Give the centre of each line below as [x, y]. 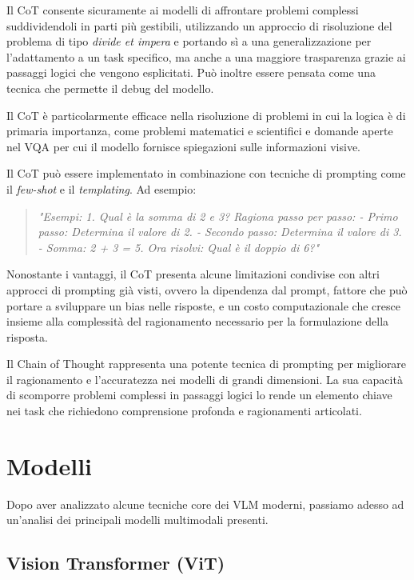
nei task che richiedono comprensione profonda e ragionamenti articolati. [184, 411]
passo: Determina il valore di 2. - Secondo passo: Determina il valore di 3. [220, 232]
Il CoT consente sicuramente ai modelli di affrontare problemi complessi [183, 10]
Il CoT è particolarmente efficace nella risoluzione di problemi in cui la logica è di [206, 115]
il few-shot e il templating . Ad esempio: [102, 188]
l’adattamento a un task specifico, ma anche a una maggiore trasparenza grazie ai [206, 56]
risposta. [27, 336]
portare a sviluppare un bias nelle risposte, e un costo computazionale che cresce [203, 305]
